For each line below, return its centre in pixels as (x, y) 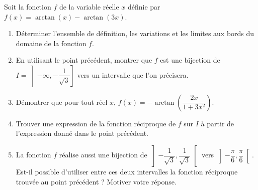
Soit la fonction (28, 7)
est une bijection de (190, 60)
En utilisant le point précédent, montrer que (84, 60)
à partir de (218, 123)
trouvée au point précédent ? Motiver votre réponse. (96, 181)
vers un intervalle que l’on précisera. (133, 74)
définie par (144, 7)
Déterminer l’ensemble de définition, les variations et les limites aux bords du (135, 33)
